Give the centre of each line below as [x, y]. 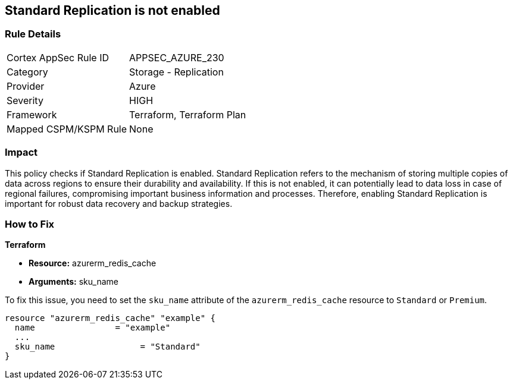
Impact [21, 152]
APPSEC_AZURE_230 [177, 57]
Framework [32, 114]
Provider [26, 86]
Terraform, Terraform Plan [188, 114]
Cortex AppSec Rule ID [58, 57]
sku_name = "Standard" [107, 347]
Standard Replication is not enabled [112, 10]
